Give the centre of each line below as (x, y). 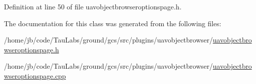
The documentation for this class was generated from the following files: (113, 23)
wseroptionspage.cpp (35, 75)
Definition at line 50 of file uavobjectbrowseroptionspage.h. (93, 6)
